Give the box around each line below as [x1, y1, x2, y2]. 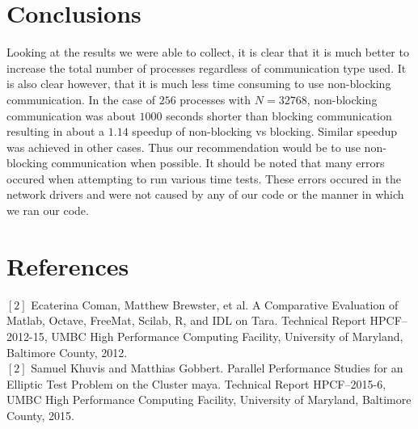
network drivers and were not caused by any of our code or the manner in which [6, 186, 404, 203]
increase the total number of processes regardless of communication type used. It [6, 59, 407, 76]
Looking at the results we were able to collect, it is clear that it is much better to [6, 44, 409, 61]
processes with [179, 90, 251, 107]
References [6, 249, 129, 282]
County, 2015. [6, 406, 75, 423]
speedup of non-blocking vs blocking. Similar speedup [132, 123, 398, 140]
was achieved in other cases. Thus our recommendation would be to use [6, 138, 361, 155]
